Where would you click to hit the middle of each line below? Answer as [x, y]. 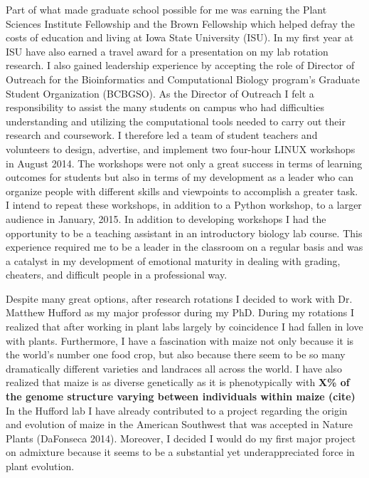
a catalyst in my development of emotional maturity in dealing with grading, [173, 260]
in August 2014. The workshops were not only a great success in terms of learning [184, 163]
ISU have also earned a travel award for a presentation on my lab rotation [167, 51]
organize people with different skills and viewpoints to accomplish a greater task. [182, 191]
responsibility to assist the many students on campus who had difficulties [165, 107]
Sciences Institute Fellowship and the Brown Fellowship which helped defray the [180, 23]
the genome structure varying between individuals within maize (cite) [181, 396]
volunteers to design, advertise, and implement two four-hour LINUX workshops [181, 149]
